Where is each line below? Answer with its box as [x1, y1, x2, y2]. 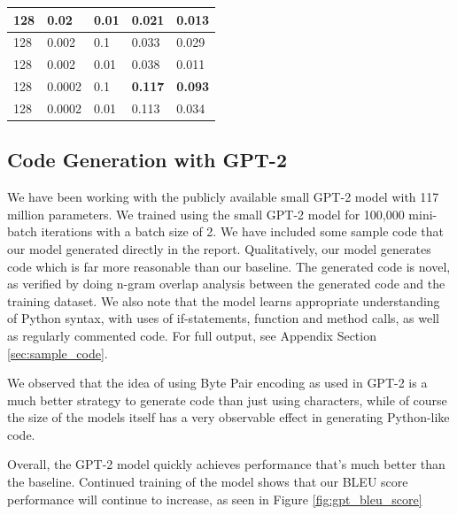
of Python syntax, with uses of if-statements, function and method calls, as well [7, 309, 440, 327]
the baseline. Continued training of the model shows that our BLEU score [7, 473, 408, 491]
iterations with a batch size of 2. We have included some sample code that [41, 222, 445, 241]
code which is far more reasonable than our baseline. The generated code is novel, [7, 257, 451, 275]
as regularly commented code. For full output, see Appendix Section [7, 326, 376, 344]
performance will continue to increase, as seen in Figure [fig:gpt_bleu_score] [7, 489, 422, 508]
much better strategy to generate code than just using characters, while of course [7, 390, 447, 409]
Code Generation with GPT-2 [7, 146, 287, 173]
